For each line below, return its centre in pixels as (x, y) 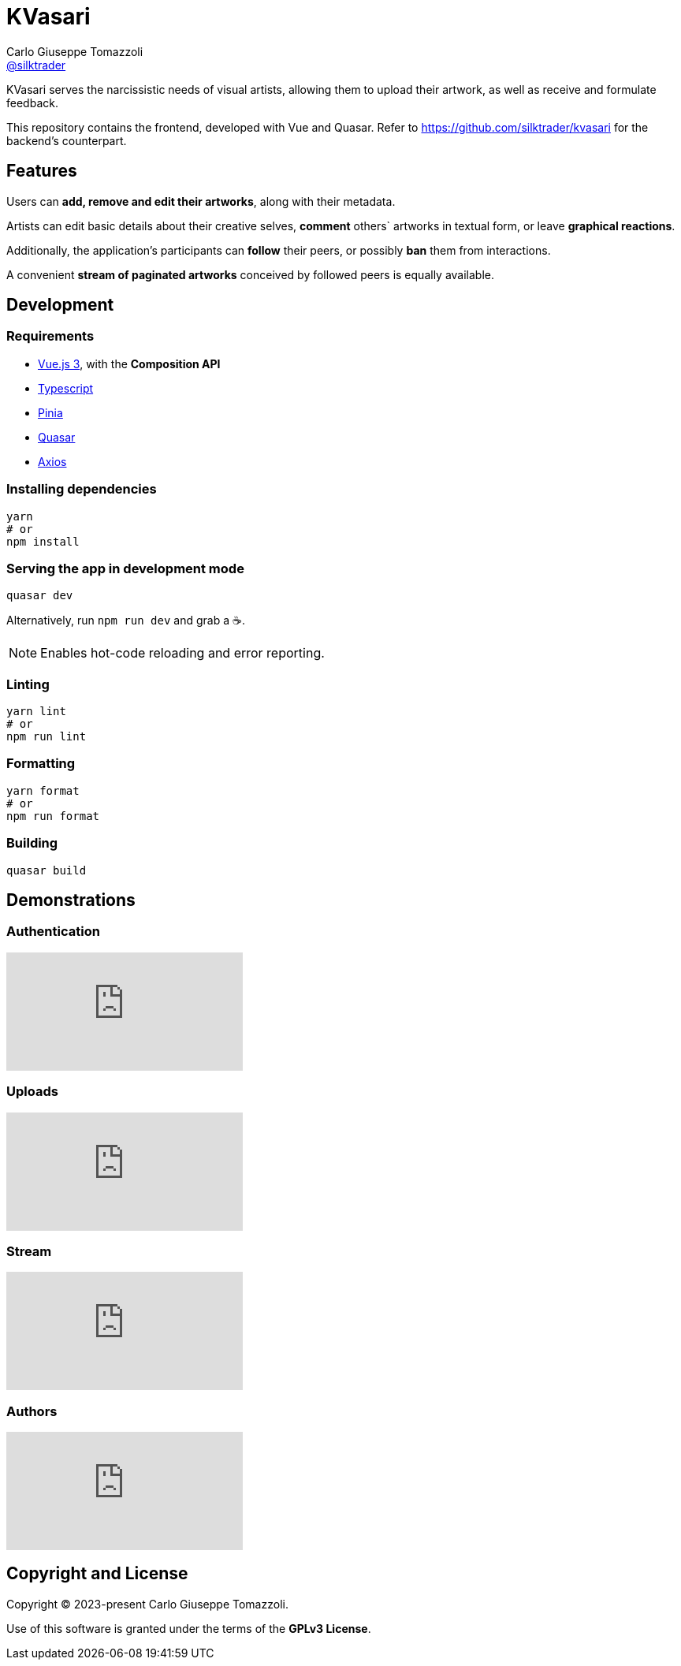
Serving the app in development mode (125, 568)
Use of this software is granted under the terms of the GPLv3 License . (189, 1628)
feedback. (32, 102)
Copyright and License (97, 1574)
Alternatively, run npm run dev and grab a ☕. (126, 621)
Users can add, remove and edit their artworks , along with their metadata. (201, 201)
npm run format (53, 816)
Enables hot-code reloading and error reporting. (182, 653)
